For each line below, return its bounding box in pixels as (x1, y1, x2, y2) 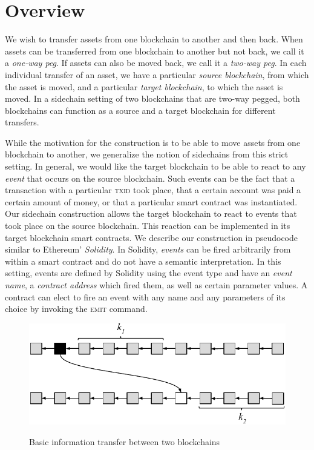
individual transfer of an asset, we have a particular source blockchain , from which (5, 68, 309, 81)
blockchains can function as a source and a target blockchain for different (5, 104, 276, 116)
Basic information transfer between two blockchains (29, 435, 220, 448)
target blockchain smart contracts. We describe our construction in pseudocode (5, 231, 298, 243)
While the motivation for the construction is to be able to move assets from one (5, 136, 301, 148)
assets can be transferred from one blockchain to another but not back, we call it (5, 44, 304, 57)
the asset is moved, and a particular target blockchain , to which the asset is (5, 80, 283, 93)
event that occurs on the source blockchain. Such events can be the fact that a (5, 171, 295, 184)
